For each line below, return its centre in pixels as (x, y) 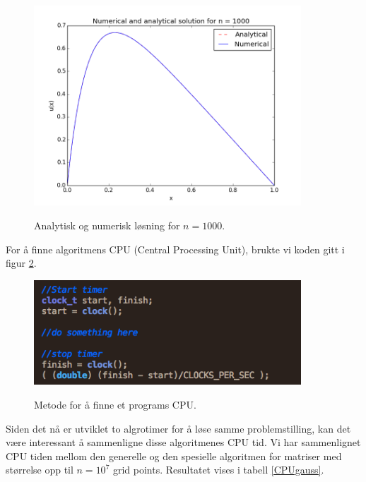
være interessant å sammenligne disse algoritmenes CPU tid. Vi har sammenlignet (183, 442)
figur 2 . (21, 263)
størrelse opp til (40, 470)
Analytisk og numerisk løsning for (107, 225)
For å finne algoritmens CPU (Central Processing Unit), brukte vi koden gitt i (175, 249)
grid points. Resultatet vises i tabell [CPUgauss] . (218, 470)
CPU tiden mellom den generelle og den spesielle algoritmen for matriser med (174, 456)
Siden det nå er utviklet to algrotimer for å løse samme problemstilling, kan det (178, 428)
